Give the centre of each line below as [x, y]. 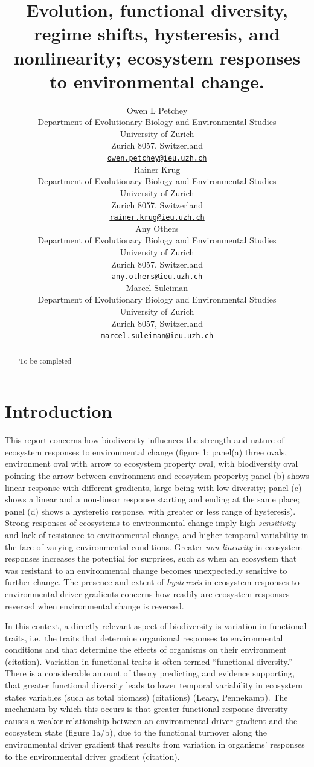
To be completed [45, 360]
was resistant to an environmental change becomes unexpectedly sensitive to [146, 570]
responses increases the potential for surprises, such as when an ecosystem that [151, 558]
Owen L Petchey [157, 110]
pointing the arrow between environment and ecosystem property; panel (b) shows [157, 475]
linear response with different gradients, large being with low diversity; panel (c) [153, 487]
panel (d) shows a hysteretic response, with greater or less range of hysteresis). [150, 511]
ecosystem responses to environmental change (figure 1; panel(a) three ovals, [146, 451]
